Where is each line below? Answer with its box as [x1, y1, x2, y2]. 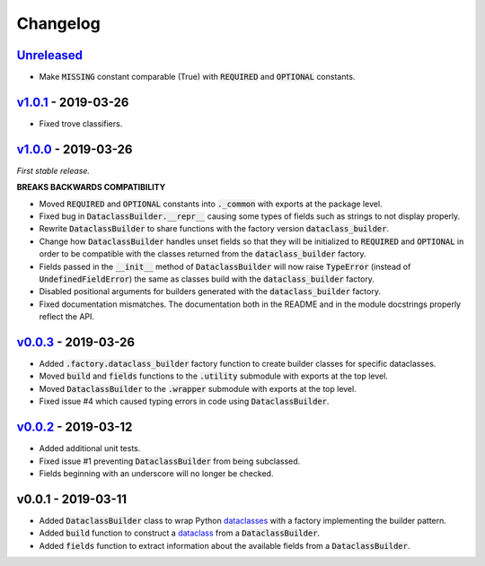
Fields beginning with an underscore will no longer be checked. [39, 467, 274, 479]
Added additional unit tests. [39, 443, 141, 454]
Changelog [16, 13, 101, 33]
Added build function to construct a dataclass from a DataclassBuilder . [39, 527, 321, 538]
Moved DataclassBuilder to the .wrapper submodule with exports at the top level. [39, 383, 357, 394]
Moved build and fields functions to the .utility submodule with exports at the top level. [39, 370, 388, 381]
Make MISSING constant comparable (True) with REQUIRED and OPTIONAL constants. [39, 72, 356, 83]
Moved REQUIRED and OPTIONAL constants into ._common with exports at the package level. [39, 198, 383, 209]
